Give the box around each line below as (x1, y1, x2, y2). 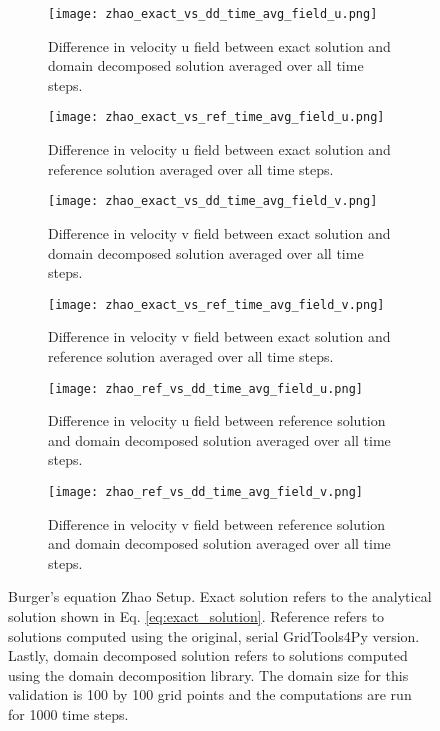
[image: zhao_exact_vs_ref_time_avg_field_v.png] (48, 297, 385, 312)
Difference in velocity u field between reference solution (48, 410, 386, 431)
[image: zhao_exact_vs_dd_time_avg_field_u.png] (48, 7, 378, 21)
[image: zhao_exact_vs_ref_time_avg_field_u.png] (48, 110, 385, 125)
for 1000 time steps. (8, 704, 129, 724)
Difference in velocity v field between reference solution (48, 513, 386, 534)
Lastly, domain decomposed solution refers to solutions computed (8, 645, 408, 666)
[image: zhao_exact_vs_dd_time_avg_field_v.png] (48, 194, 378, 209)
